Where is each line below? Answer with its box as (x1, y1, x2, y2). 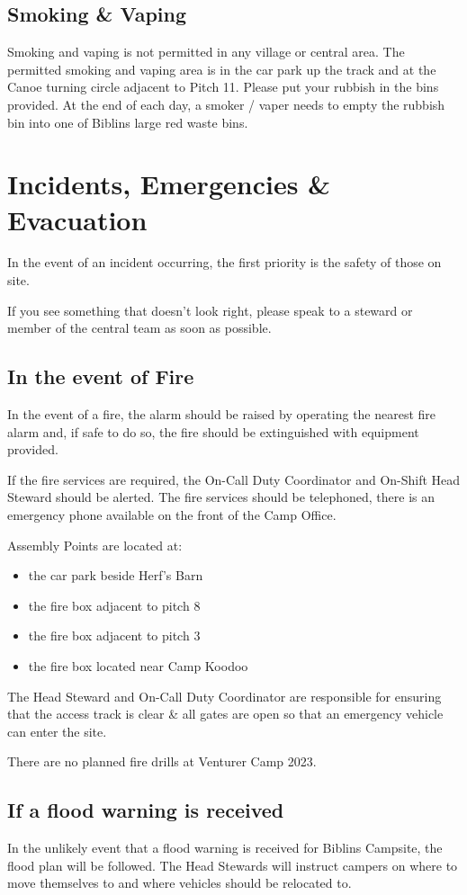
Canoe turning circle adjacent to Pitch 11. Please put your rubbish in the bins (7, 77, 439, 96)
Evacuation (7, 201, 148, 237)
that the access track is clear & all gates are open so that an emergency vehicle (7, 704, 444, 723)
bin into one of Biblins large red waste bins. (7, 112, 248, 131)
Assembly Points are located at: (7, 535, 183, 554)
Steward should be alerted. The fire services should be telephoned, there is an (7, 488, 436, 506)
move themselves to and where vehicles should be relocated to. (7, 873, 352, 892)
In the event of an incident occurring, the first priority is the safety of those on (7, 253, 442, 272)
